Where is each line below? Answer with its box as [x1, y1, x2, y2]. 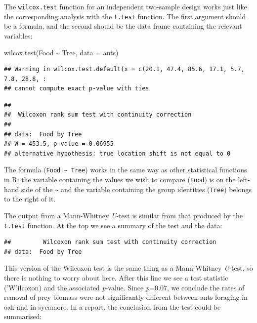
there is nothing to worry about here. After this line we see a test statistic [4, 273, 228, 283]
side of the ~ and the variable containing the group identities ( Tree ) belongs [21, 184, 252, 194]
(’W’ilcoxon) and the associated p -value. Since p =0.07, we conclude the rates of [4, 282, 245, 292]
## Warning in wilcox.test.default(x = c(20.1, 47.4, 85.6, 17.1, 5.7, [4, 66, 245, 73]
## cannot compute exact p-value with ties [4, 85, 149, 92]
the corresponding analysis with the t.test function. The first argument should [4, 11, 246, 21]
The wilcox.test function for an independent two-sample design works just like [4, 1, 247, 11]
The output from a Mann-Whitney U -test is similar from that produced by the [4, 210, 243, 220]
